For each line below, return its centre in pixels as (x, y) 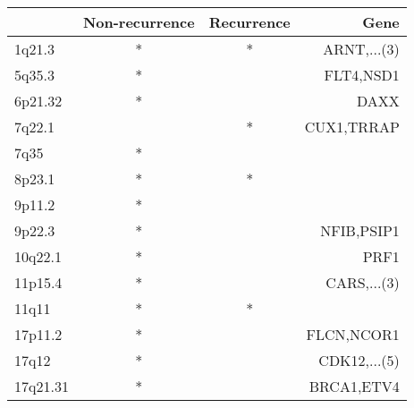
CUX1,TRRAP (352, 127)
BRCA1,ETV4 (354, 386)
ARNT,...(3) (361, 49)
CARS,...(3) (363, 282)
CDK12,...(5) (359, 360)
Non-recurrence (139, 22)
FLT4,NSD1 (362, 75)
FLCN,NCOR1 (353, 334)
